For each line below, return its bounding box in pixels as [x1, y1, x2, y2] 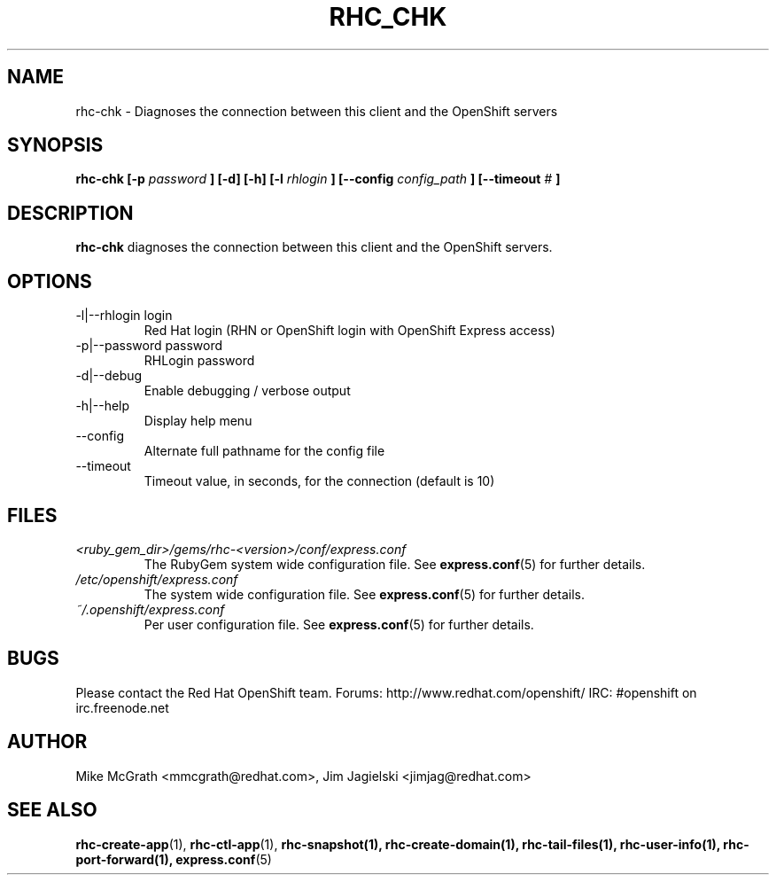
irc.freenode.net [75, 699, 169, 715]
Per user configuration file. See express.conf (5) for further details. [144, 616, 534, 632]
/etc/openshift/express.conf [75, 571, 238, 587]
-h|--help [75, 398, 130, 414]
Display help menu [144, 413, 252, 429]
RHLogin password [144, 353, 255, 369]
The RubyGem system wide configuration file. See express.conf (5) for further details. [144, 556, 646, 572]
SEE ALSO [7, 799, 97, 822]
